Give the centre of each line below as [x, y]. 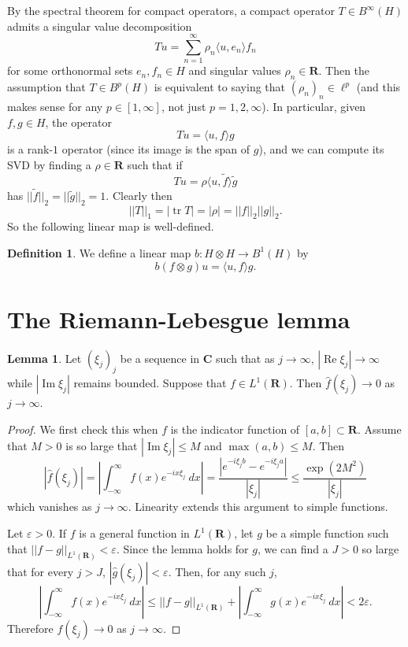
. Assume [379, 429]
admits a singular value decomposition [100, 26]
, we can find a [293, 548]
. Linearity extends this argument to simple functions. [258, 507]
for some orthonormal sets [70, 70]
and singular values [235, 70]
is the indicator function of [235, 429]
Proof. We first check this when [83, 429]
